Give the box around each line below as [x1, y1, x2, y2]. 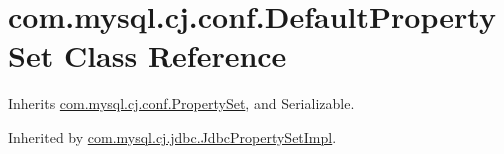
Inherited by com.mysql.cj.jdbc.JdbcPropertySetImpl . [8, 126, 337, 147]
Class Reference [63, 35, 287, 76]
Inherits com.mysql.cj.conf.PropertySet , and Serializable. [8, 93, 355, 114]
